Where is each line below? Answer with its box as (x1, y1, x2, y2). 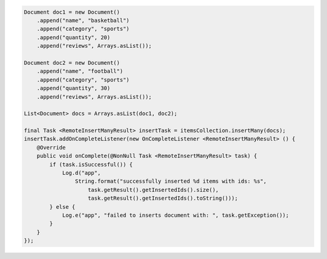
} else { (49, 203, 76, 210)
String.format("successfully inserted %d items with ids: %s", (74, 178, 267, 185)
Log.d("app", (62, 169, 101, 177)
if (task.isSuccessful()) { (49, 161, 133, 168)
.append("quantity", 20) (36, 34, 111, 41)
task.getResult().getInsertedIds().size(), (88, 186, 219, 193)
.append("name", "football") (36, 68, 124, 75)
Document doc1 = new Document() (24, 8, 121, 15)
